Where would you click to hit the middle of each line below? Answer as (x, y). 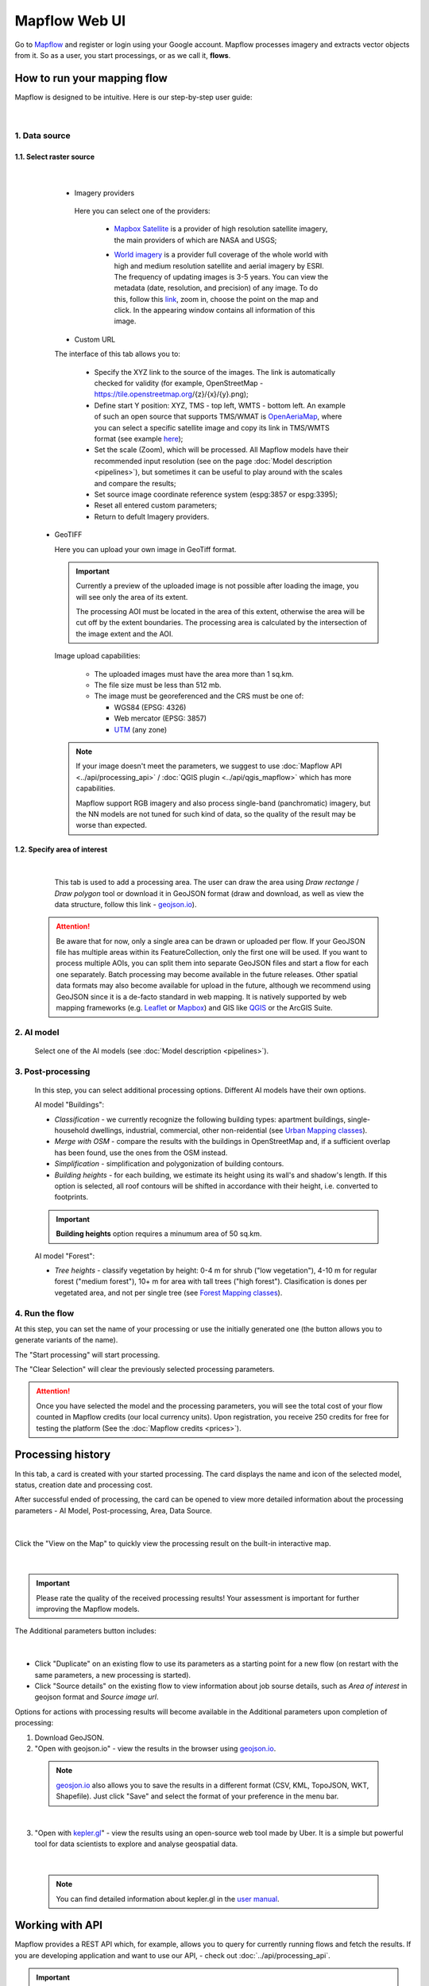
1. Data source (43, 135)
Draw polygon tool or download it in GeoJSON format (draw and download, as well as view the (209, 893)
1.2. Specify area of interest (61, 849)
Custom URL (95, 339)
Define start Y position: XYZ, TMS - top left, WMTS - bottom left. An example (220, 405)
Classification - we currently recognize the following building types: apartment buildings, (200, 1119)
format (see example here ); (139, 439)
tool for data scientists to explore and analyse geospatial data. (136, 1844)
